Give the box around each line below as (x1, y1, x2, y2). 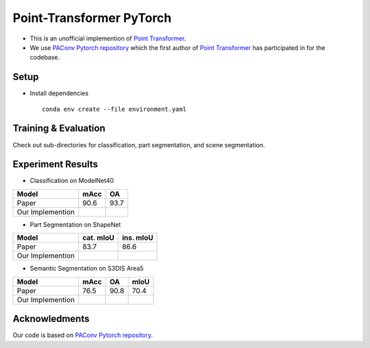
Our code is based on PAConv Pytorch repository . (12, 331, 153, 339)
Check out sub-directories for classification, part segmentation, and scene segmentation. (12, 140, 265, 149)
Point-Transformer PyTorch (12, 10, 172, 25)
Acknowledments (12, 313, 90, 325)
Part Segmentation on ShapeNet (29, 220, 121, 229)
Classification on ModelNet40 (29, 177, 114, 185)
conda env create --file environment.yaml (42, 105, 187, 113)
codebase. (29, 53, 60, 62)
